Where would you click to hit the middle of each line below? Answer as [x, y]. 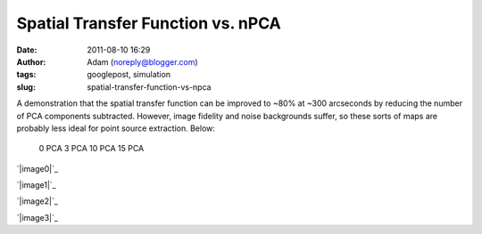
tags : [26, 75]
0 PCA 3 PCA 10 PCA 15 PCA [91, 149]
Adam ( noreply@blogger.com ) [142, 61]
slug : [26, 87]
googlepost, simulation [129, 75]
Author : [31, 61]
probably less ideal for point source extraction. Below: [116, 128]
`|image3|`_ [37, 217]
